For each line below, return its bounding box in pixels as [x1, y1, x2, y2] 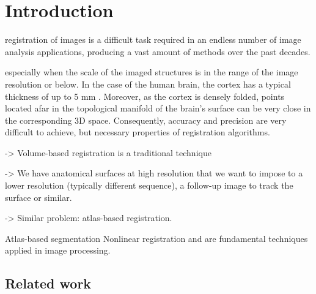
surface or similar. [5, 190, 72, 203]
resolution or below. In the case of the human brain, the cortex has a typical [5, 77, 291, 90]
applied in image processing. [5, 244, 111, 257]
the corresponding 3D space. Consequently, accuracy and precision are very [5, 113, 287, 126]
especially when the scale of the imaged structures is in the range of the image [5, 66, 298, 78]
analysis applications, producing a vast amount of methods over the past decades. [5, 45, 310, 58]
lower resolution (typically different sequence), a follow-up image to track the [5, 179, 293, 192]
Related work [5, 274, 92, 293]
